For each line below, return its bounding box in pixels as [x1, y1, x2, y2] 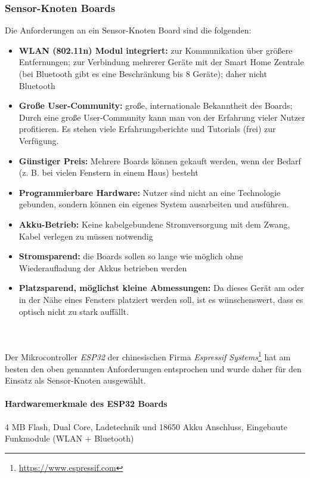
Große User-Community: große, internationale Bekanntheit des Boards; [18, 99, 293, 112]
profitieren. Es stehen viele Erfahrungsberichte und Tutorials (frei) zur [18, 122, 276, 135]
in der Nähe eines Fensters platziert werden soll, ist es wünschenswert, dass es [18, 293, 303, 305]
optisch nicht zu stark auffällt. [18, 305, 129, 317]
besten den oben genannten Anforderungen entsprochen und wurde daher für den [5, 362, 302, 375]
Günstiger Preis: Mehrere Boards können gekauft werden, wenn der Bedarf [18, 154, 301, 167]
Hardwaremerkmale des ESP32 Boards [5, 397, 168, 410]
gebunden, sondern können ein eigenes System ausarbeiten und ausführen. [18, 198, 289, 210]
